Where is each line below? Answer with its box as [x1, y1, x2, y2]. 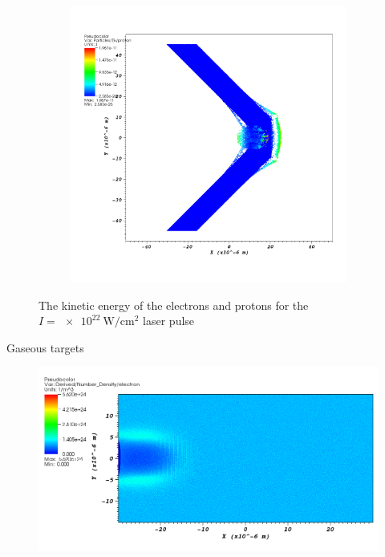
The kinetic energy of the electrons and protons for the [38, 296, 309, 313]
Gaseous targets [6, 339, 84, 356]
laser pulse [143, 312, 195, 329]
